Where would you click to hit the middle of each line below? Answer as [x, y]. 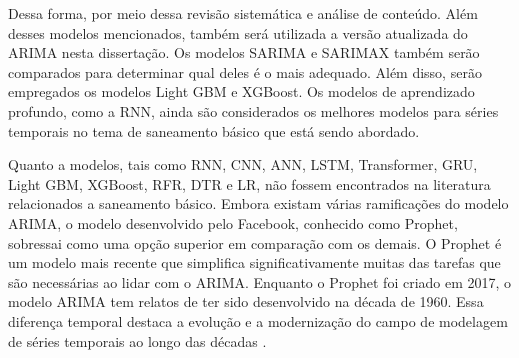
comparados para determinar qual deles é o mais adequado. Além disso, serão [245, 71]
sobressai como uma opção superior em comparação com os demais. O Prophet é [255, 242]
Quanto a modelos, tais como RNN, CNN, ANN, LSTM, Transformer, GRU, [243, 164]
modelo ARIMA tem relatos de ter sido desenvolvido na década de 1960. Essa [246, 301]
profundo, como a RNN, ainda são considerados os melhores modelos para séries [253, 110]
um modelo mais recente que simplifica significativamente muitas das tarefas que [254, 262]
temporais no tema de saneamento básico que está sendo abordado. [214, 130]
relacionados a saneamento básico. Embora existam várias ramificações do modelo [258, 203]
